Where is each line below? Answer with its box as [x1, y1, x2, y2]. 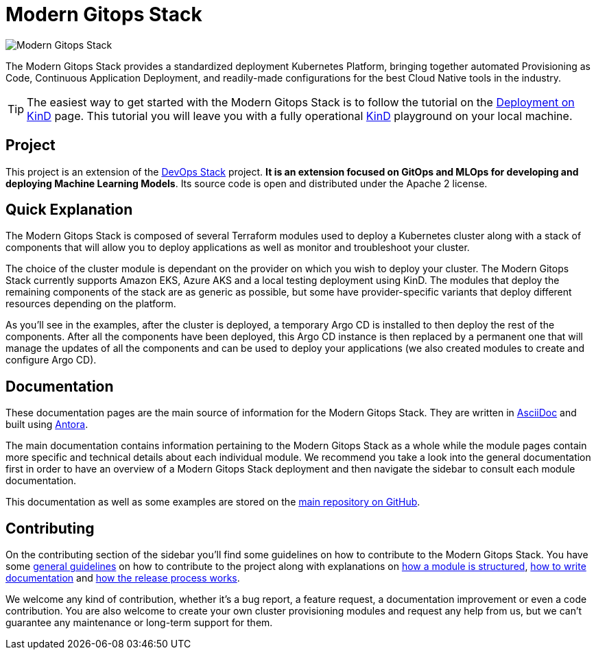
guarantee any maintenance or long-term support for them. [5, 617, 273, 629]
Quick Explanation [5, 201, 133, 219]
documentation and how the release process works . [5, 572, 240, 584]
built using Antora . [5, 418, 88, 431]
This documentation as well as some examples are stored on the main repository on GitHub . [5, 496, 420, 508]
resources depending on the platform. [5, 298, 176, 310]
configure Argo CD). [5, 354, 97, 366]
